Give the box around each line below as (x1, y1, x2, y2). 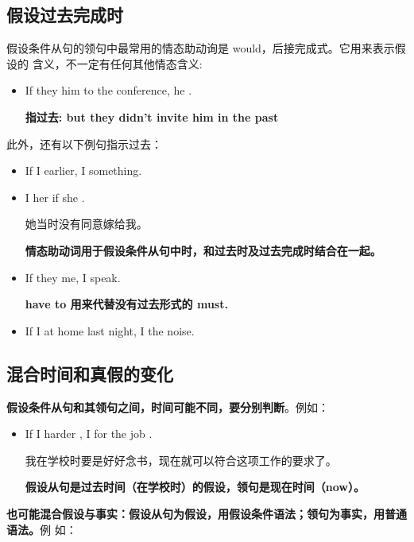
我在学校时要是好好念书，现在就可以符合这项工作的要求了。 (25, 451, 337, 468)
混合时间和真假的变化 (6, 361, 173, 385)
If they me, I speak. (25, 269, 121, 285)
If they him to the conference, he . (25, 82, 192, 99)
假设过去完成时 (6, 2, 123, 27)
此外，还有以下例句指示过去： (6, 135, 162, 152)
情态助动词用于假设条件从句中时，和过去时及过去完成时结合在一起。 (25, 242, 381, 258)
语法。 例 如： (6, 521, 77, 537)
